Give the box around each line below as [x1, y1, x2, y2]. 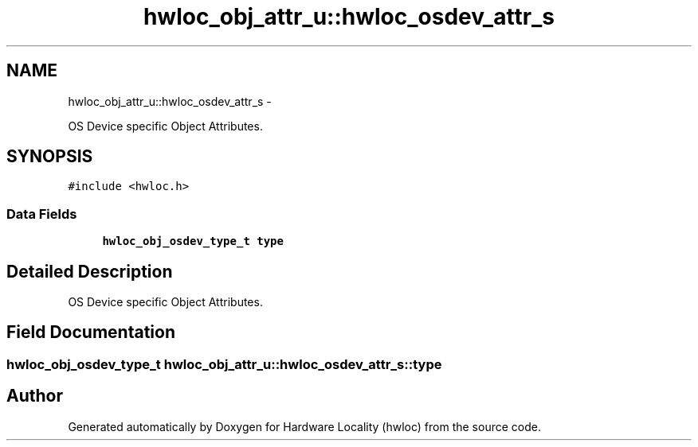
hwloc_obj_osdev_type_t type [102, 235, 284, 248]
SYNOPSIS [6, 146, 93, 167]
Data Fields [6, 205, 77, 222]
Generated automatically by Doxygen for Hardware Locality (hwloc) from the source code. [68, 419, 541, 433]
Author [6, 386, 63, 406]
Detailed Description [6, 261, 173, 282]
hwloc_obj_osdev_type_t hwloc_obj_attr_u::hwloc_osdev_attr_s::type [6, 356, 442, 372]
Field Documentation [6, 322, 175, 343]
